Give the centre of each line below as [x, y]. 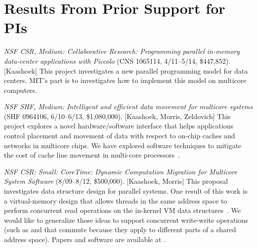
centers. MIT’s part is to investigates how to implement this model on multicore [125, 80]
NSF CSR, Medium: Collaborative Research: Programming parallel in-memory [122, 51]
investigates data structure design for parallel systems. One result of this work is [126, 191]
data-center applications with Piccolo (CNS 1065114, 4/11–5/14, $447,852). [117, 61]
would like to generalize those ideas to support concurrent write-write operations [126, 220]
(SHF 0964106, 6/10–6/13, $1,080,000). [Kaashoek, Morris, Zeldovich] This [117, 116]
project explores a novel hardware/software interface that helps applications [119, 126]
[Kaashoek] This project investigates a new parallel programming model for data [126, 70]
